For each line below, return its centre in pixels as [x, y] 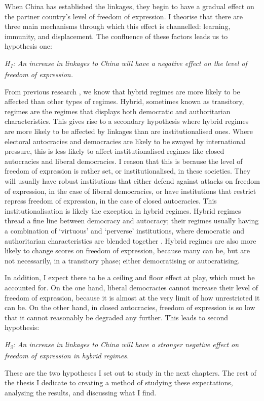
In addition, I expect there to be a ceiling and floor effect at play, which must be [130, 277]
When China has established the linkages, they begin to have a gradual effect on [129, 6]
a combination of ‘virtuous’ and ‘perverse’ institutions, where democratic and [125, 230]
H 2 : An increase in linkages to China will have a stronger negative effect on [122, 345]
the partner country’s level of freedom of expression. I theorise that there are [124, 16]
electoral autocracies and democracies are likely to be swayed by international [125, 141]
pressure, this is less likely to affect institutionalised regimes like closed [115, 151]
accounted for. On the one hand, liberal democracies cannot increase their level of [131, 287]
